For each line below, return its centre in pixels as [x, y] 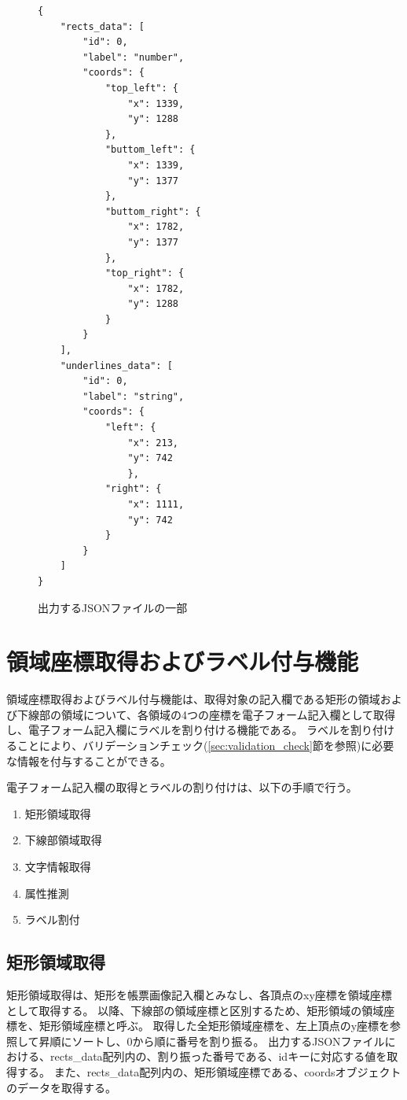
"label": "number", [134, 57]
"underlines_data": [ [116, 365]
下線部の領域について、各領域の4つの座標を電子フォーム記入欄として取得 [206, 714]
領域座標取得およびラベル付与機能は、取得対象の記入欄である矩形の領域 [193, 699]
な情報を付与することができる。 [89, 760]
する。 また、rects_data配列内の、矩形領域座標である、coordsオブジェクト [209, 1071]
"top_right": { [145, 273]
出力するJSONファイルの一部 [113, 607]
